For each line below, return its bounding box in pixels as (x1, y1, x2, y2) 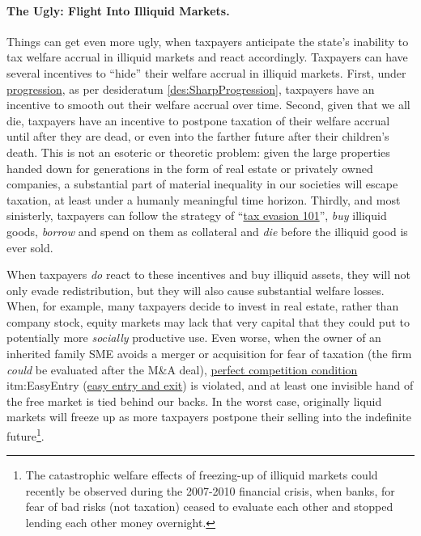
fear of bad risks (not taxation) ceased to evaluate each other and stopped (25, 498, 393, 515)
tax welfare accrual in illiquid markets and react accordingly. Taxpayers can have (6, 49, 408, 65)
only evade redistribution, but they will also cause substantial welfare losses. (6, 281, 385, 298)
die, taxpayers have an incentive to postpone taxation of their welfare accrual (6, 112, 390, 129)
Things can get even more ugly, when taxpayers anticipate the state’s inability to (6, 32, 409, 49)
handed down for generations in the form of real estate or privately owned (6, 159, 373, 176)
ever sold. (6, 238, 53, 255)
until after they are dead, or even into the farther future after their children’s (6, 128, 389, 145)
